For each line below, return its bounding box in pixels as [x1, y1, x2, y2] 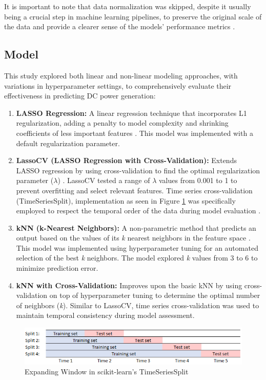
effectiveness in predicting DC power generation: [4, 90, 156, 101]
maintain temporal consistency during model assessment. [16, 310, 195, 321]
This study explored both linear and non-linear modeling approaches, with [4, 70, 238, 81]
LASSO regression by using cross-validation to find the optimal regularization [16, 165, 260, 175]
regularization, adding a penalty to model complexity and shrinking [16, 117, 229, 128]
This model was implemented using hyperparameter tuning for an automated [16, 242, 258, 253]
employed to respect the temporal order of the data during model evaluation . [16, 205, 261, 216]
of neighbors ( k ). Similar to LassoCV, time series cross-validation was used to [16, 299, 259, 310]
